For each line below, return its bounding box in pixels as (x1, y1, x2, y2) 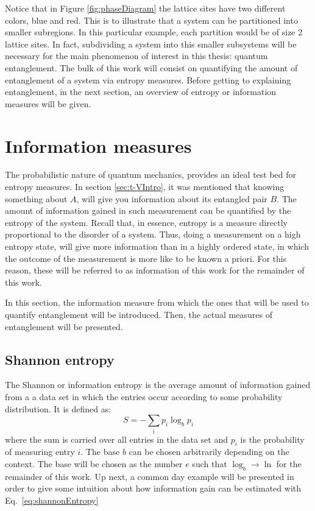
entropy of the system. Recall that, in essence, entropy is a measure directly (5, 216, 288, 228)
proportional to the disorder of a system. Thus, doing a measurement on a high (5, 228, 301, 241)
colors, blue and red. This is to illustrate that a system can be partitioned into (5, 13, 298, 26)
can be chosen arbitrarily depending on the (129, 445, 289, 458)
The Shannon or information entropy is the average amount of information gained (5, 378, 311, 391)
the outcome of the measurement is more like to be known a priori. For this (5, 252, 287, 264)
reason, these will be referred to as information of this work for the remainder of (5, 264, 305, 277)
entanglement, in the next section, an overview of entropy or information (5, 85, 277, 98)
